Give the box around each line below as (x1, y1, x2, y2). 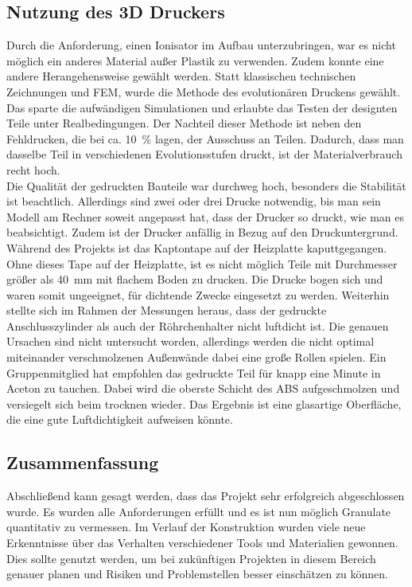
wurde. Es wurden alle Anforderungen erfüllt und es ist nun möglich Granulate (6, 503, 391, 519)
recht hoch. (6, 161, 60, 178)
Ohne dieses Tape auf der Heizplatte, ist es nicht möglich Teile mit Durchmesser (6, 255, 398, 272)
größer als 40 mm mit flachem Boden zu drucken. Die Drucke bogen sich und (6, 271, 383, 288)
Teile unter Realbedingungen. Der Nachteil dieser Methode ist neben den (6, 115, 362, 131)
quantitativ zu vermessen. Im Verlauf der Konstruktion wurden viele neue (6, 519, 366, 535)
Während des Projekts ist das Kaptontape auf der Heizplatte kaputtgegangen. (6, 239, 387, 256)
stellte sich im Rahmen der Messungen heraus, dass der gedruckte (6, 302, 327, 319)
